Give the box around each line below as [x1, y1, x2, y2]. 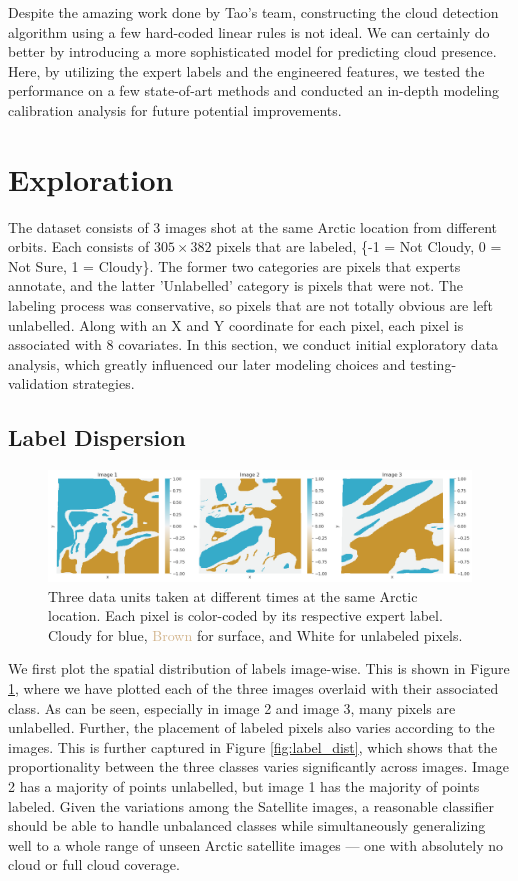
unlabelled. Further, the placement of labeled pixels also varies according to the [8, 717, 495, 738]
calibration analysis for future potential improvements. [8, 99, 342, 120]
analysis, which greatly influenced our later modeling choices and [8, 353, 406, 374]
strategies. [72, 373, 135, 394]
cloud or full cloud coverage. [8, 854, 180, 875]
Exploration [8, 158, 174, 199]
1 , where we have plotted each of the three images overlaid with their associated [8, 678, 499, 698]
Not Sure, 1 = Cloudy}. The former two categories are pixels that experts [8, 255, 461, 276]
